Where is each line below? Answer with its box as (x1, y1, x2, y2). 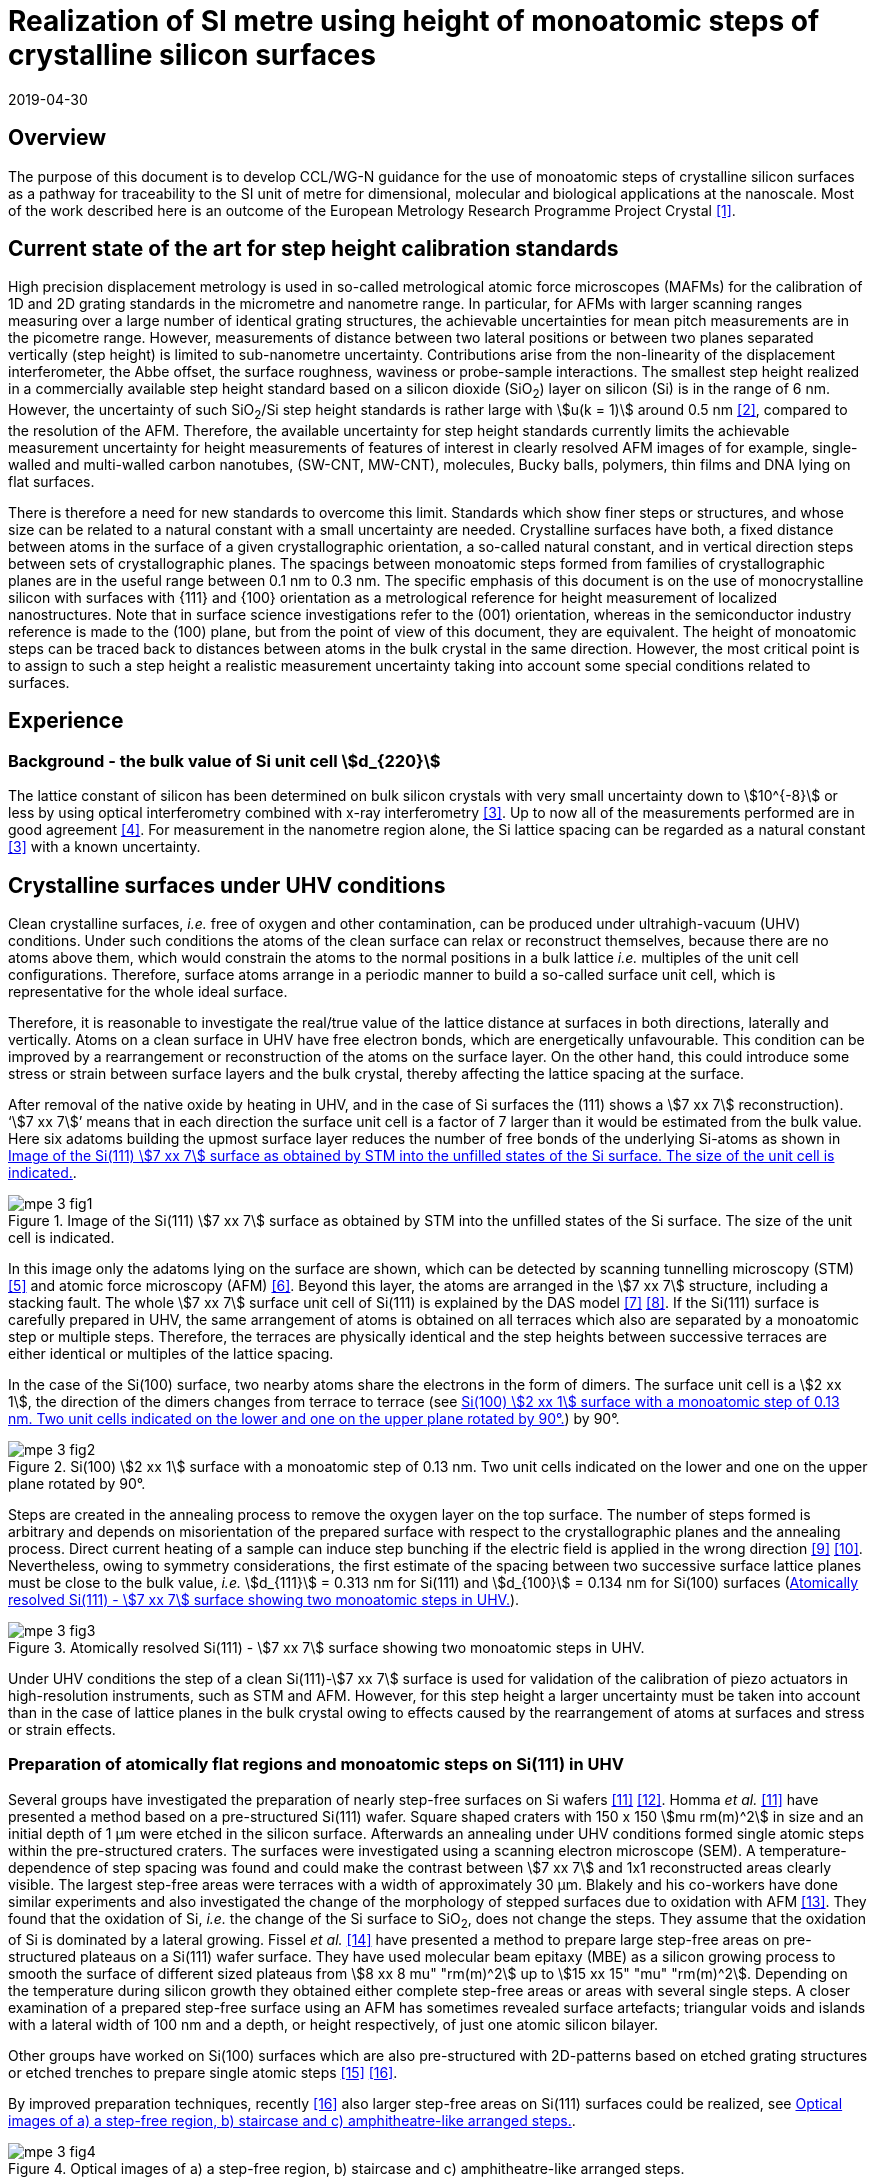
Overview (8, 125, 107, 151)
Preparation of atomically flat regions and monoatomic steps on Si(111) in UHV (8, 1754, 624, 1775)
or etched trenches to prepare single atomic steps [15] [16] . (8, 2063, 398, 2081)
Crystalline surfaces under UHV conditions (8, 872, 446, 898)
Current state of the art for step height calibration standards (8, 236, 619, 262)
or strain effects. (8, 1721, 116, 1739)
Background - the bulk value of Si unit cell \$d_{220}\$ (8, 750, 441, 771)
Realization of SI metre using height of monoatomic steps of (8, 4, 820, 38)
